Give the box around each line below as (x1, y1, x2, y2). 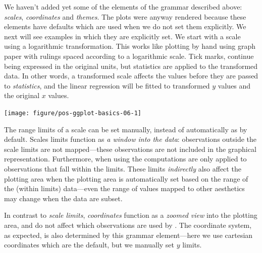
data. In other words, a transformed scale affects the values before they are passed (4, 70, 258, 81)
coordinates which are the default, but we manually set (4, 239, 175, 250)
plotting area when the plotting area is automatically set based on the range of (4, 173, 248, 184)
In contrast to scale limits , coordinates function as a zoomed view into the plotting (4, 210, 257, 220)
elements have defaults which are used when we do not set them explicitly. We (4, 21, 246, 32)
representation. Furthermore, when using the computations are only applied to (4, 153, 247, 164)
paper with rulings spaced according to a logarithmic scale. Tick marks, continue (4, 50, 254, 61)
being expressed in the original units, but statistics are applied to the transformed (4, 60, 258, 71)
